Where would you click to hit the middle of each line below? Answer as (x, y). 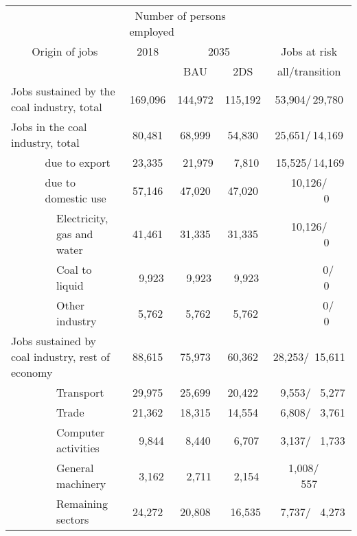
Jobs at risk (309, 51)
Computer (81, 432)
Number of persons (180, 15)
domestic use (76, 198)
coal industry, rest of (60, 357)
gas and (75, 234)
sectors (73, 519)
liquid (70, 285)
